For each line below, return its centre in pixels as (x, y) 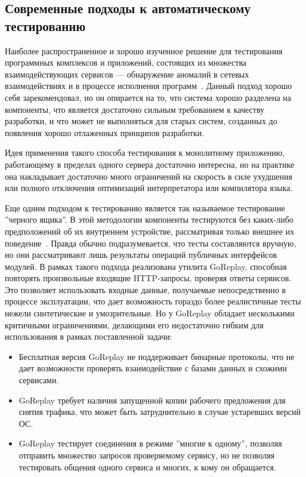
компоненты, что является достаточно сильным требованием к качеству (135, 109)
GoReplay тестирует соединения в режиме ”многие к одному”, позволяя (150, 443)
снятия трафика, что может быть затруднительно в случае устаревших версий (160, 412)
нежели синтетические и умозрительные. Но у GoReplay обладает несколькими (150, 313)
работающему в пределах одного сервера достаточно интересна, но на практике (150, 164)
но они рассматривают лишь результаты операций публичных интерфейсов (141, 255)
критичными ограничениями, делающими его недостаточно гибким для (134, 324)
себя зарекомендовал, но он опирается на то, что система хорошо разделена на (148, 97)
